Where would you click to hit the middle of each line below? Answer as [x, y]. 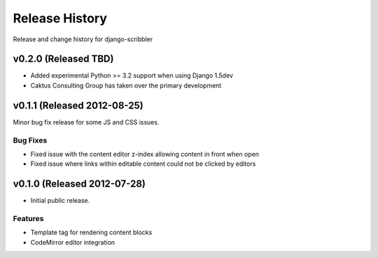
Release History [60, 18]
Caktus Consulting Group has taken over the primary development [126, 85]
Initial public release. [60, 201]
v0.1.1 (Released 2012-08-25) [78, 105]
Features [28, 218]
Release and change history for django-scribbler [83, 39]
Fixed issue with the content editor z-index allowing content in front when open [145, 154]
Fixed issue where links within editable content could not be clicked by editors [143, 164]
